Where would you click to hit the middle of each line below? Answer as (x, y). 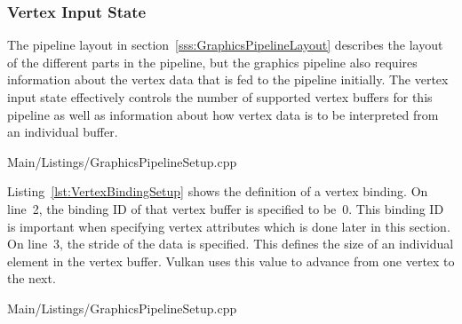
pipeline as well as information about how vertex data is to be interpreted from (223, 114)
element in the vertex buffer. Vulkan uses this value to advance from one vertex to (231, 261)
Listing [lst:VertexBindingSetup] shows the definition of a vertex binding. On (218, 191)
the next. (32, 278)
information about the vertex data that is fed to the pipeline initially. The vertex (228, 79)
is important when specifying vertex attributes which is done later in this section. (229, 226)
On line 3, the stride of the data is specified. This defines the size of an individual (231, 244)
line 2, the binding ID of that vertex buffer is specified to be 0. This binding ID (226, 208)
